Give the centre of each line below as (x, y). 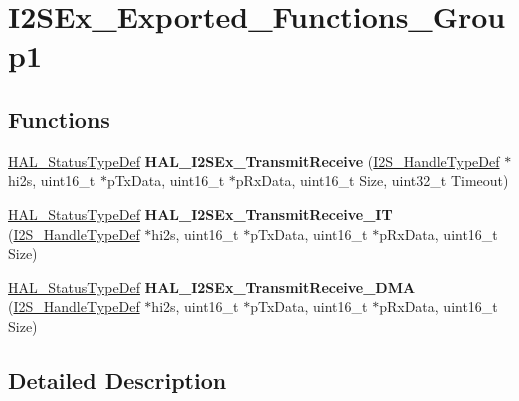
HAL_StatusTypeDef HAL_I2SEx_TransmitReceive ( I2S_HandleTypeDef (254, 160)
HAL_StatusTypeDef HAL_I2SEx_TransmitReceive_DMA (212, 286)
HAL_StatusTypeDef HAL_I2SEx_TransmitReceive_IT (200, 213)
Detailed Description (117, 379)
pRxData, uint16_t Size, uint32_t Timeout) (372, 180)
